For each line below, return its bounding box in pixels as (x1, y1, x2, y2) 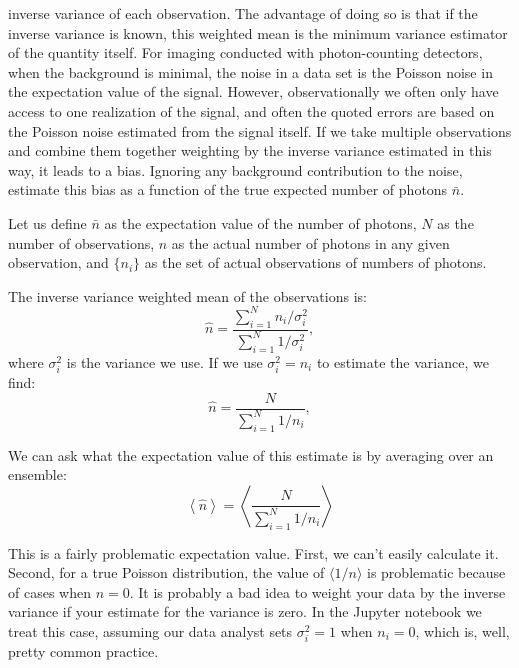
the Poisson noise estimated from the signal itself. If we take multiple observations (8, 120, 512, 141)
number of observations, (8, 232, 155, 253)
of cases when (8, 581, 91, 602)
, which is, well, (415, 621, 510, 642)
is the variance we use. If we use (66, 351, 263, 372)
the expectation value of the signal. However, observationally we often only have (8, 81, 499, 102)
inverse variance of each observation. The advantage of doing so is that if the (8, 3, 478, 23)
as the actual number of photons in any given (171, 232, 450, 253)
